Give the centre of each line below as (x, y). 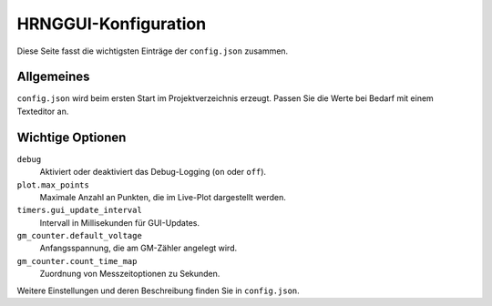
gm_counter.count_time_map (77, 261)
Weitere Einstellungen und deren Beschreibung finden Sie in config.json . (158, 291)
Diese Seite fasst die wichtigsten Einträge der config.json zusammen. (153, 51)
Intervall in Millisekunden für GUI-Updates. (120, 222)
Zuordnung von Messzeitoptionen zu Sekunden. (130, 274)
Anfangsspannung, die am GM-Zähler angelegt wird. (138, 248)
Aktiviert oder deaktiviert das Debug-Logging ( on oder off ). (153, 172)
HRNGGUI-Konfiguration (112, 24)
